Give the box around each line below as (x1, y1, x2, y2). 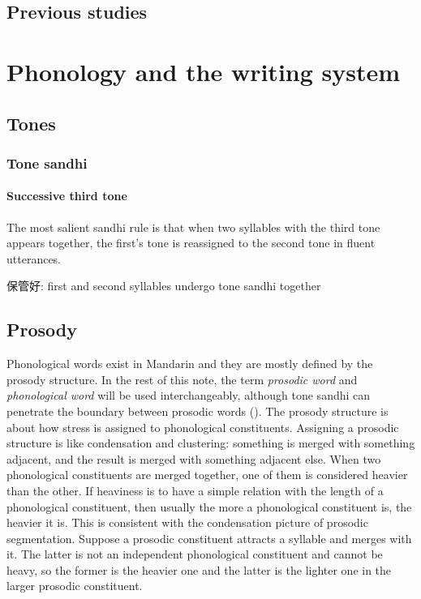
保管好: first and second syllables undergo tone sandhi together (6, 277, 321, 294)
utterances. (6, 250, 62, 267)
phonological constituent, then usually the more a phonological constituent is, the (6, 498, 412, 515)
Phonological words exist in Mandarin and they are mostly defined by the (6, 355, 373, 372)
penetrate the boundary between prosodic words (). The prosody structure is (6, 402, 389, 419)
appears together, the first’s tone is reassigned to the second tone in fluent (6, 234, 376, 251)
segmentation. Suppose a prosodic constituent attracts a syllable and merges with (6, 529, 412, 546)
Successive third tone (6, 187, 127, 204)
